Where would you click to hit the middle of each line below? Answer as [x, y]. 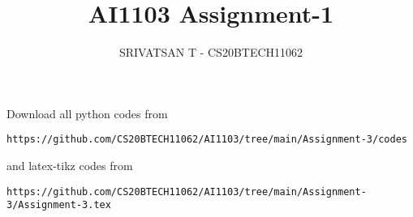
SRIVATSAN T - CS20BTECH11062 [211, 52]
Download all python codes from [87, 113]
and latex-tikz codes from [70, 165]
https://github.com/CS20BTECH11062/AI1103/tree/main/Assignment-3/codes [207, 140]
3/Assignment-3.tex [59, 205]
